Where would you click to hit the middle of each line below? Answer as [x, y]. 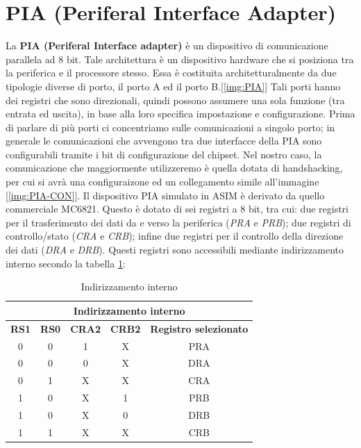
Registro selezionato [199, 328]
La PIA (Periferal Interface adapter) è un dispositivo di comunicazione [167, 45]
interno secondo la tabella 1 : [66, 263]
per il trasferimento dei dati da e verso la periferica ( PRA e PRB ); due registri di [178, 222]
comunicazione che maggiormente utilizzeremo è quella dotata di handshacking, [174, 168]
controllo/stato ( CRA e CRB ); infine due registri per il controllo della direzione [175, 236]
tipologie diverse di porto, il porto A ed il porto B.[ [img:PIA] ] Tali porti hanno [173, 86]
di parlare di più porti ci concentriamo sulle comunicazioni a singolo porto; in [170, 127]
